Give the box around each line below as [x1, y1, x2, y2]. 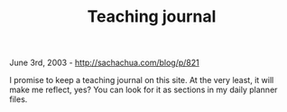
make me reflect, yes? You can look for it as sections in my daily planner [9, 84, 278, 96]
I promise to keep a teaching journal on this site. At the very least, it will [9, 75, 274, 86]
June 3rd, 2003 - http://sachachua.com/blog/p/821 [9, 57, 200, 69]
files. [9, 94, 28, 105]
